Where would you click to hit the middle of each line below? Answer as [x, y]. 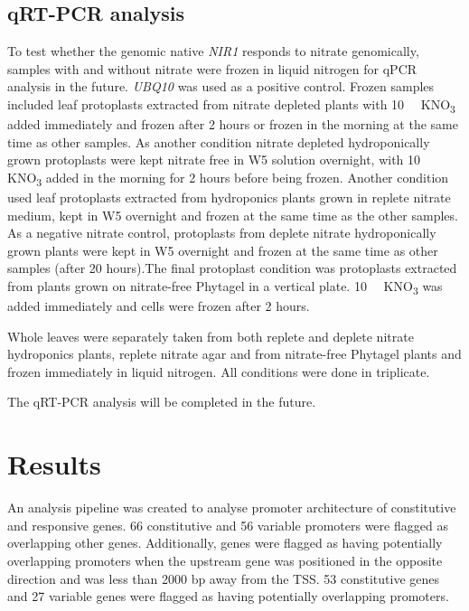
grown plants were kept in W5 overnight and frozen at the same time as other [223, 250]
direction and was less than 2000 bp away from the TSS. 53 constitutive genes [223, 578]
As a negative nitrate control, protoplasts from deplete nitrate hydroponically [222, 233]
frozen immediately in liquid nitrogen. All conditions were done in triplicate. [219, 371]
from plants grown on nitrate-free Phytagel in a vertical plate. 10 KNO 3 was [225, 287]
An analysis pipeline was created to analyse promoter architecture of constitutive [232, 508]
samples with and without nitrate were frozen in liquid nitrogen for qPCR [212, 68]
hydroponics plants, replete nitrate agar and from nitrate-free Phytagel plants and [234, 354]
